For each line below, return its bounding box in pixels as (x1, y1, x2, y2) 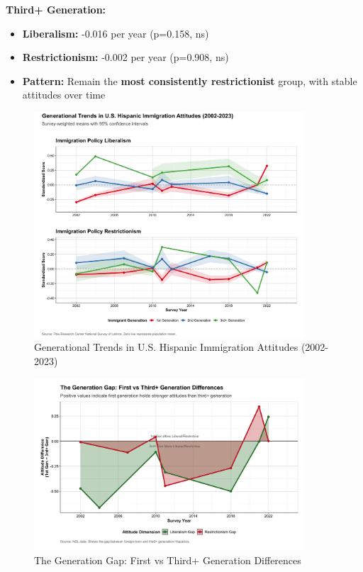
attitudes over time (22, 87, 106, 102)
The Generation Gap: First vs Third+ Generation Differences (34, 552, 301, 567)
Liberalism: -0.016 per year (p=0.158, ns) (22, 26, 209, 40)
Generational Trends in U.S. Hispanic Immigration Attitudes (34, 340, 298, 354)
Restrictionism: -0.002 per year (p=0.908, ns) (22, 50, 229, 65)
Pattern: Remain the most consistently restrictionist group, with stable (22, 73, 357, 88)
